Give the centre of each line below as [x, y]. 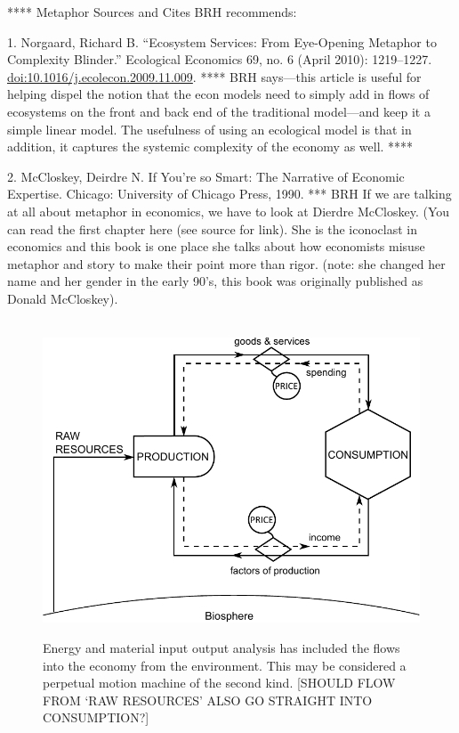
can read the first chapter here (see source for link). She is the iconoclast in [213, 228]
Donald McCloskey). [63, 298]
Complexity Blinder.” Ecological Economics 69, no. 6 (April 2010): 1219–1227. [220, 59]
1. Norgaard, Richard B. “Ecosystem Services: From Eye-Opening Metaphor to [222, 41]
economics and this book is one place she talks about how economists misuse [216, 246]
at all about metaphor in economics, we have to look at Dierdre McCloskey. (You [229, 211]
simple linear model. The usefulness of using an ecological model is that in [209, 129]
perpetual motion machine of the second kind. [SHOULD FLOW [219, 683]
